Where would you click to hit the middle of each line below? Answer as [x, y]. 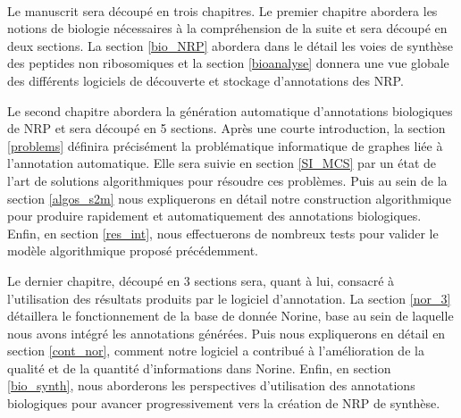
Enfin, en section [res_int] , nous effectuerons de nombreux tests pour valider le [223, 233]
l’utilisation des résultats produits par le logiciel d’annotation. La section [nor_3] [229, 298]
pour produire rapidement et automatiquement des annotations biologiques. [214, 216]
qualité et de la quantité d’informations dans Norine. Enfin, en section [199, 368]
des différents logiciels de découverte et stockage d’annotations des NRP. [205, 80]
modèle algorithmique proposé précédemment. [133, 251]
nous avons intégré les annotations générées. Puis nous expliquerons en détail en [226, 333]
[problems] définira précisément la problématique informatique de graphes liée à [225, 145]
